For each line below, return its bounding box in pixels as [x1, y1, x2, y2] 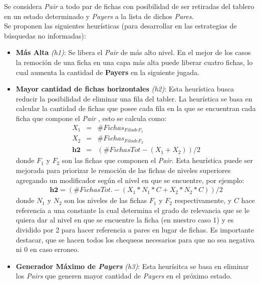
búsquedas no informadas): [4, 30, 86, 40]
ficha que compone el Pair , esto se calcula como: [16, 112, 167, 123]
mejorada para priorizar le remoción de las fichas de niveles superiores [16, 164, 231, 175]
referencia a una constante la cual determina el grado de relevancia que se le [16, 204, 249, 215]
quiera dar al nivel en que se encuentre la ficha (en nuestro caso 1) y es [16, 214, 234, 225]
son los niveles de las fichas [64, 195, 147, 205]
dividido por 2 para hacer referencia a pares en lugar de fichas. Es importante [16, 224, 254, 234]
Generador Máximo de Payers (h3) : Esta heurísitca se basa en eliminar [16, 260, 249, 271]
